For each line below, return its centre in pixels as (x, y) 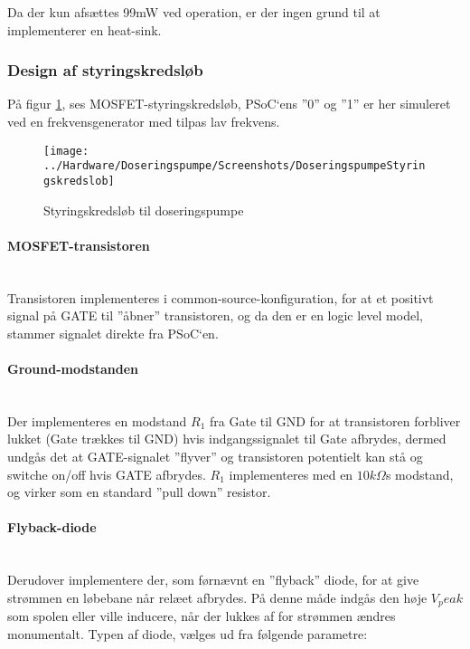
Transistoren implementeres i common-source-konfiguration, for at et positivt (221, 297)
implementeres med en (291, 474)
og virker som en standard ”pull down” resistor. (139, 492)
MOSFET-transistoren (79, 245)
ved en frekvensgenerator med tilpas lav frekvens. (144, 121)
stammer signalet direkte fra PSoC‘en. (113, 333)
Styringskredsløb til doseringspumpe (144, 210)
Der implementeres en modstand (97, 420)
